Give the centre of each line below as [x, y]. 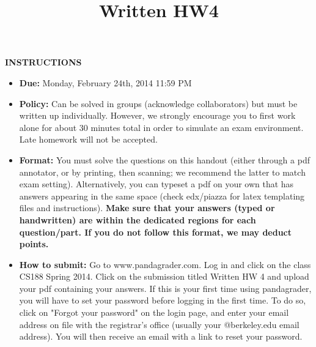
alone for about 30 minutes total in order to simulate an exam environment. [161, 127]
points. [34, 244]
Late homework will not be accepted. [88, 139]
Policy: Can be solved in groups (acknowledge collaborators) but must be [158, 103]
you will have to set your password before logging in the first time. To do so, [163, 300]
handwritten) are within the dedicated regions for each [138, 219]
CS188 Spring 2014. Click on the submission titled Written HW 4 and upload [164, 276]
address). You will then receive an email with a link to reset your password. [161, 336]
